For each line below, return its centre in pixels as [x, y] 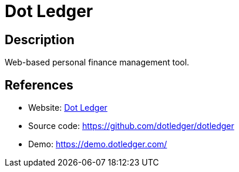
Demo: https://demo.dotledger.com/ [98, 144]
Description [40, 39]
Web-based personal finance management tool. [97, 62]
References [39, 85]
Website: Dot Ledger [68, 108]
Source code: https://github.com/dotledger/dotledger [131, 126]
